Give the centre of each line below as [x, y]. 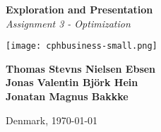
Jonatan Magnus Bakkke [67, 96]
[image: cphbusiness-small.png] [82, 46]
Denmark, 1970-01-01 [52, 120]
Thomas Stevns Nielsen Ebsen [81, 68]
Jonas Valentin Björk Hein [72, 82]
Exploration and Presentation [79, 9]
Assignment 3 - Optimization [68, 23]
